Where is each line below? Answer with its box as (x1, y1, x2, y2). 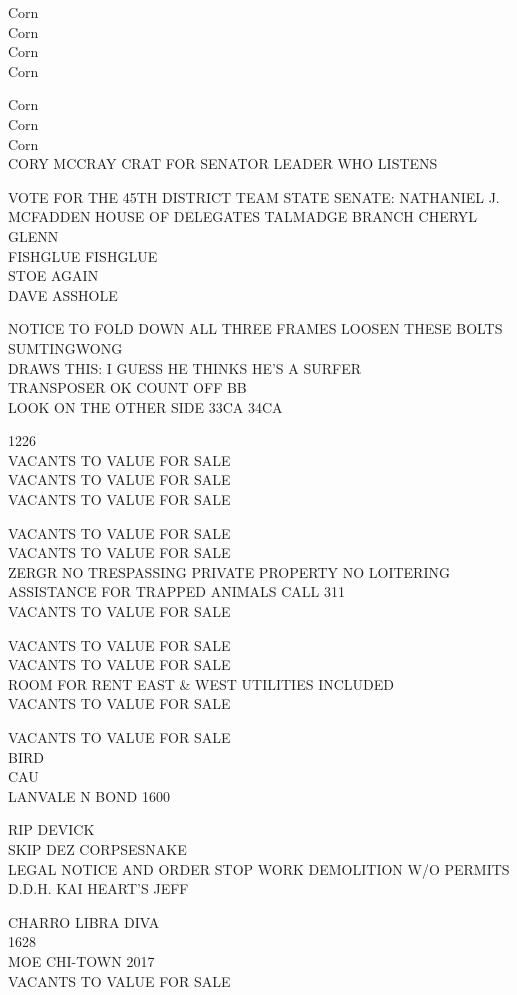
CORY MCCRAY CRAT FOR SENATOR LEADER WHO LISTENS (8, 153, 438, 174)
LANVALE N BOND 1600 (8, 785, 170, 806)
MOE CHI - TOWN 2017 (8, 950, 155, 971)
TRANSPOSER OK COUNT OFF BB (8, 377, 247, 398)
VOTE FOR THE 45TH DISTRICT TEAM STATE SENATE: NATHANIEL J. (8, 186, 500, 207)
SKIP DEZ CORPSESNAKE (8, 838, 187, 859)
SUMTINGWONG (8, 337, 123, 358)
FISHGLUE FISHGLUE (8, 245, 158, 266)
